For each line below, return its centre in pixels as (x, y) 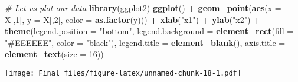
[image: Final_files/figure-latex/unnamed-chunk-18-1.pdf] (123, 73)
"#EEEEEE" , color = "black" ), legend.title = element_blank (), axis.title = (145, 42)
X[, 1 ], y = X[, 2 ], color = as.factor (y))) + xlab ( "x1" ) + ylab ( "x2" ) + (133, 19)
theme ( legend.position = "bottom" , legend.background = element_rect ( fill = (149, 31)
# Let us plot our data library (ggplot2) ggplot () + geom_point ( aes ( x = (143, 8)
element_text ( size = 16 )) (54, 54)
